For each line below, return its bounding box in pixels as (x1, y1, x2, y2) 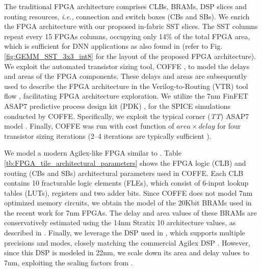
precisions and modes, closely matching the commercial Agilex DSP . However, (4, 237, 250, 248)
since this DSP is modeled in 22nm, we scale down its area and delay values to (4, 247, 250, 258)
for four (217, 121, 241, 131)
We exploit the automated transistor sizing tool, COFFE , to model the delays (4, 61, 250, 71)
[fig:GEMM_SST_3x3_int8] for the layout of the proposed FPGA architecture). (4, 50, 256, 61)
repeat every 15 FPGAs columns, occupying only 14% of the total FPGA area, (4, 31, 250, 41)
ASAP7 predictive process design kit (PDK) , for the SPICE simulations (4, 100, 231, 111)
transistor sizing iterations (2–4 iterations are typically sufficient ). (4, 130, 212, 141)
